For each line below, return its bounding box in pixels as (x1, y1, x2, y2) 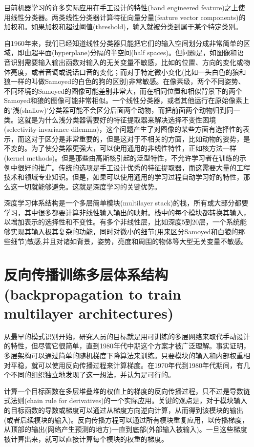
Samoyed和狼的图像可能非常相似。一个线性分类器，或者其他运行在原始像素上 (4, 95, 250, 105)
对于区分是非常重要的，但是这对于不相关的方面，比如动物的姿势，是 (31, 133, 250, 143)
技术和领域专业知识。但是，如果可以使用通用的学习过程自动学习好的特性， (4, 172, 243, 182)
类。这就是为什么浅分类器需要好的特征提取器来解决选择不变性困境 (4, 114, 216, 124)
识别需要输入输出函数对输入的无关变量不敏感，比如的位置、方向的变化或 (10, 57, 243, 67)
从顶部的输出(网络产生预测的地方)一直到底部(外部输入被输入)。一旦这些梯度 (4, 424, 247, 434)
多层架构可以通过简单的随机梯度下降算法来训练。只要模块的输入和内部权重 (4, 350, 243, 360)
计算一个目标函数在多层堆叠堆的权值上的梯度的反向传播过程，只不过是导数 (4, 386, 243, 396)
